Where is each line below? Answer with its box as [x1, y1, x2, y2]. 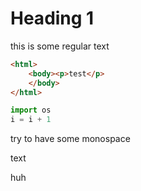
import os [10, 105, 52, 116]
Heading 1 [10, 7, 95, 30]
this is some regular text [10, 40, 110, 52]
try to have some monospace [10, 133, 131, 145]
